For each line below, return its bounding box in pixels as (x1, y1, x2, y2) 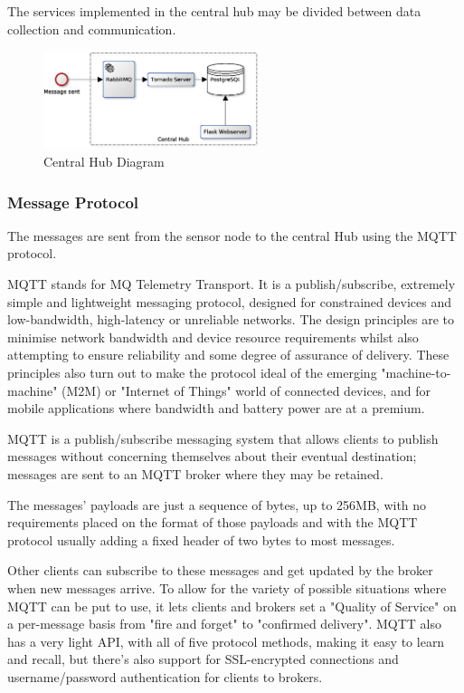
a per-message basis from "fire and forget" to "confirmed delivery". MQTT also (7, 614, 442, 633)
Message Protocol (7, 190, 139, 213)
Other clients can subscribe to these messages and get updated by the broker (7, 561, 433, 580)
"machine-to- (381, 363, 451, 382)
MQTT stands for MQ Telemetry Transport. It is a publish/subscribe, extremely (7, 274, 456, 294)
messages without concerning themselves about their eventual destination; (7, 447, 417, 466)
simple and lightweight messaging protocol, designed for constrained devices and (7, 292, 451, 311)
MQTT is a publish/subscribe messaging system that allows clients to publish (7, 428, 439, 448)
